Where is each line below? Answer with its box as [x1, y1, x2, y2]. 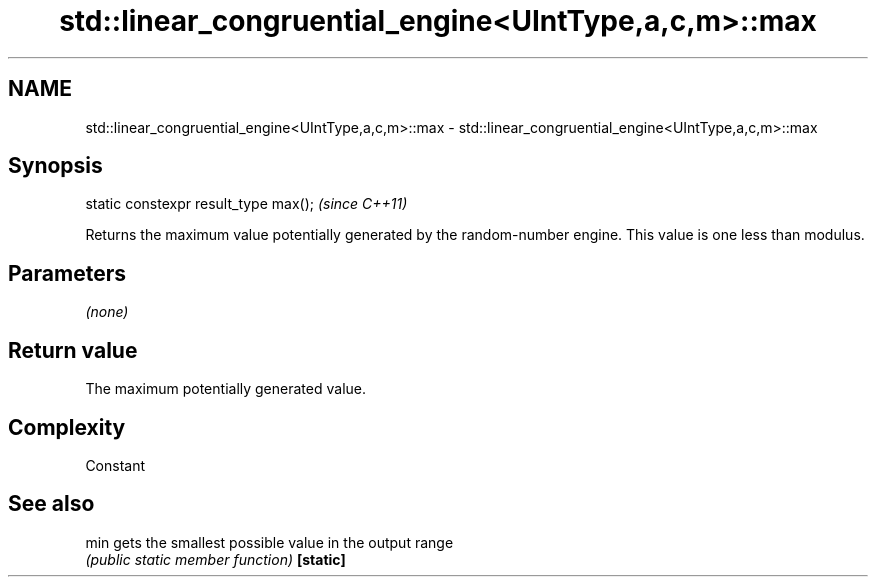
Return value [8, 337, 138, 363]
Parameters [8, 260, 126, 286]
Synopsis [8, 153, 103, 179]
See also [8, 491, 95, 517]
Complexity [8, 414, 126, 440]
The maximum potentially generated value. [85, 380, 366, 398]
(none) [85, 303, 129, 321]
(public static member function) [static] [85, 550, 346, 568]
